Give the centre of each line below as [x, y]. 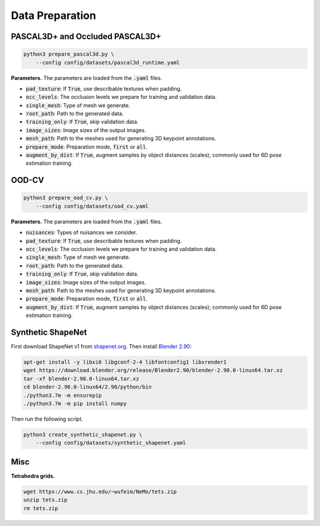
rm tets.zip [41, 508]
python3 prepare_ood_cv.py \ [66, 198]
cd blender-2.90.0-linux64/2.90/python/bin [88, 387]
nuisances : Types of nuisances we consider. [81, 232]
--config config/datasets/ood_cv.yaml [92, 206]
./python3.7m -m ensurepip [63, 395]
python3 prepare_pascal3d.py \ [69, 54]
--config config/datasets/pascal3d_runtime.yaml [108, 62]
